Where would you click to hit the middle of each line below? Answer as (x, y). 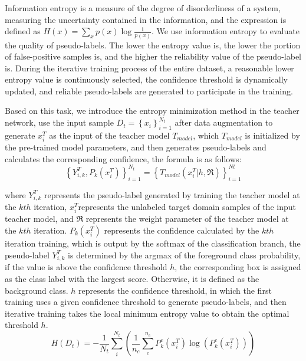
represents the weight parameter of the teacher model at (187, 219)
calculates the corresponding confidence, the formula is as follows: (123, 158)
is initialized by (272, 135)
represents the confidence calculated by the (182, 230)
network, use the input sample (59, 122)
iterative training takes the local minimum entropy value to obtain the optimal (147, 313)
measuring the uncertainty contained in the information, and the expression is (146, 19)
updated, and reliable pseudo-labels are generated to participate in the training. (149, 91)
